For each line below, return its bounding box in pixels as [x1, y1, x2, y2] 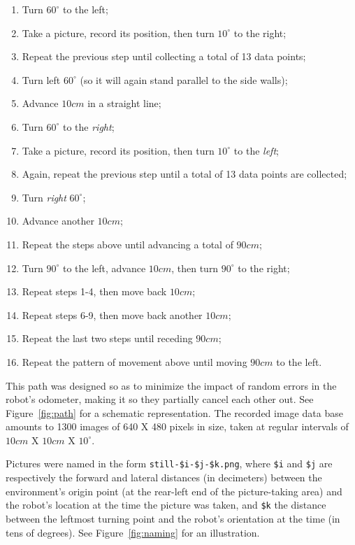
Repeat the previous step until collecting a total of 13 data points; [22, 49, 306, 64]
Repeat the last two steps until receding [22, 331, 193, 346]
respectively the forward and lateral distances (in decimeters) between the [6, 470, 322, 485]
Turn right [22, 190, 66, 204]
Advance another [22, 213, 94, 228]
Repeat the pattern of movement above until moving [22, 354, 247, 369]
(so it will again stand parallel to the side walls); [80, 72, 288, 87]
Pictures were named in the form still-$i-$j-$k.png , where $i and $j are [6, 456, 333, 471]
